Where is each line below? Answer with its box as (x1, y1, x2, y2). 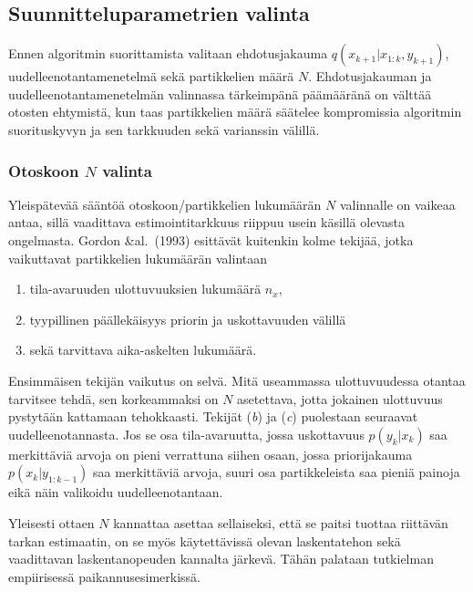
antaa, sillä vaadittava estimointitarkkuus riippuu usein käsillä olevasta (8, 213, 405, 232)
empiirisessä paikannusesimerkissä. (8, 566, 201, 586)
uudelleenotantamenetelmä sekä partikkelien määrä (8, 67, 294, 86)
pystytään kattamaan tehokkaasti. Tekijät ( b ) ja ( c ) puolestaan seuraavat (8, 407, 418, 426)
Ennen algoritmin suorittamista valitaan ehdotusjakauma (8, 44, 328, 63)
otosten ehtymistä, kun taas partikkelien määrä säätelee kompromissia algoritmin (8, 102, 462, 121)
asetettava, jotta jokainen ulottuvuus (237, 389, 443, 408)
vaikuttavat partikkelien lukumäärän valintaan (8, 248, 268, 267)
